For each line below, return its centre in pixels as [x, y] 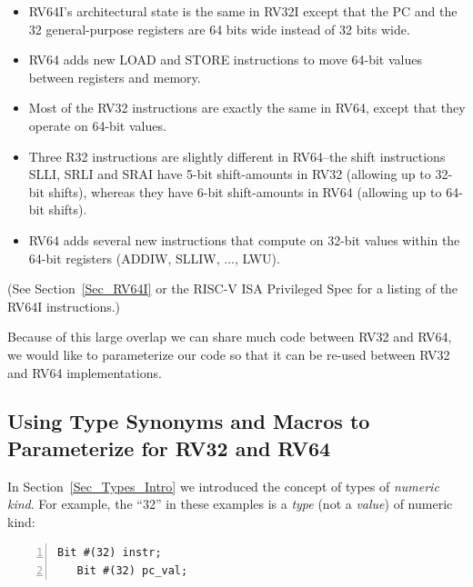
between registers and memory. [115, 77]
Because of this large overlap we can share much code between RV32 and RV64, [230, 337]
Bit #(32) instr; [110, 553]
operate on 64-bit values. [97, 125]
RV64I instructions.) [64, 306]
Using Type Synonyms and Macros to [189, 421]
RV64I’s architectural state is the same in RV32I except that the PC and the [243, 11]
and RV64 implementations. [85, 372]
